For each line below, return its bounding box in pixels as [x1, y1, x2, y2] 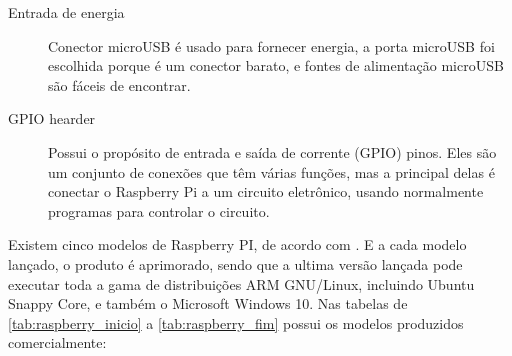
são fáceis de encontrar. [48, 74, 191, 95]
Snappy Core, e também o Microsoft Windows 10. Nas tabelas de [8, 293, 408, 314]
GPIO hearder [8, 108, 96, 129]
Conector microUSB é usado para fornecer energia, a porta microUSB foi [48, 35, 495, 56]
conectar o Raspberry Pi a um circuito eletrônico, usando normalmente [48, 181, 484, 202]
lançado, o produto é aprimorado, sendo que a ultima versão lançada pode [8, 253, 463, 274]
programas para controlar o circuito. [48, 200, 270, 221]
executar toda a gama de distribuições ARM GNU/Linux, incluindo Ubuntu [8, 273, 475, 294]
